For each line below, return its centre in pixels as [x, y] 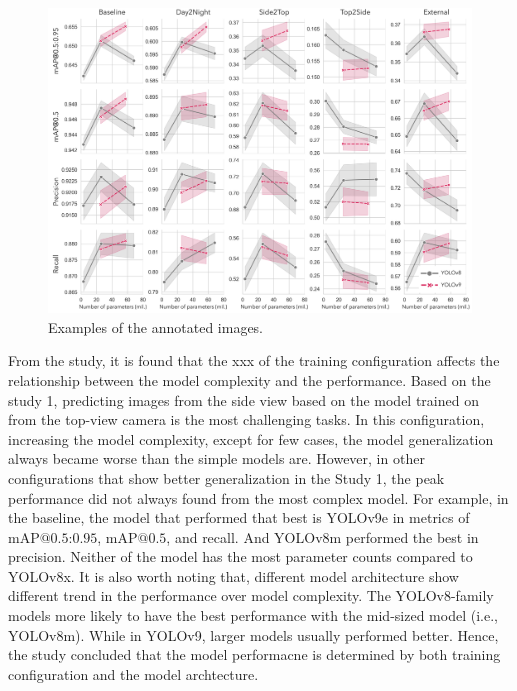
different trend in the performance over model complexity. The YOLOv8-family [251, 595]
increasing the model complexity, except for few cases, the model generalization [251, 438]
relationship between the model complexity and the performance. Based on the [249, 379]
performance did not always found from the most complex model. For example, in [258, 497]
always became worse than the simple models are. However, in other [216, 458]
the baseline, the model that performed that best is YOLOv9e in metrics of [239, 517]
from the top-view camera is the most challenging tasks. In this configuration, [246, 419]
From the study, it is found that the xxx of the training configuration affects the [254, 360]
